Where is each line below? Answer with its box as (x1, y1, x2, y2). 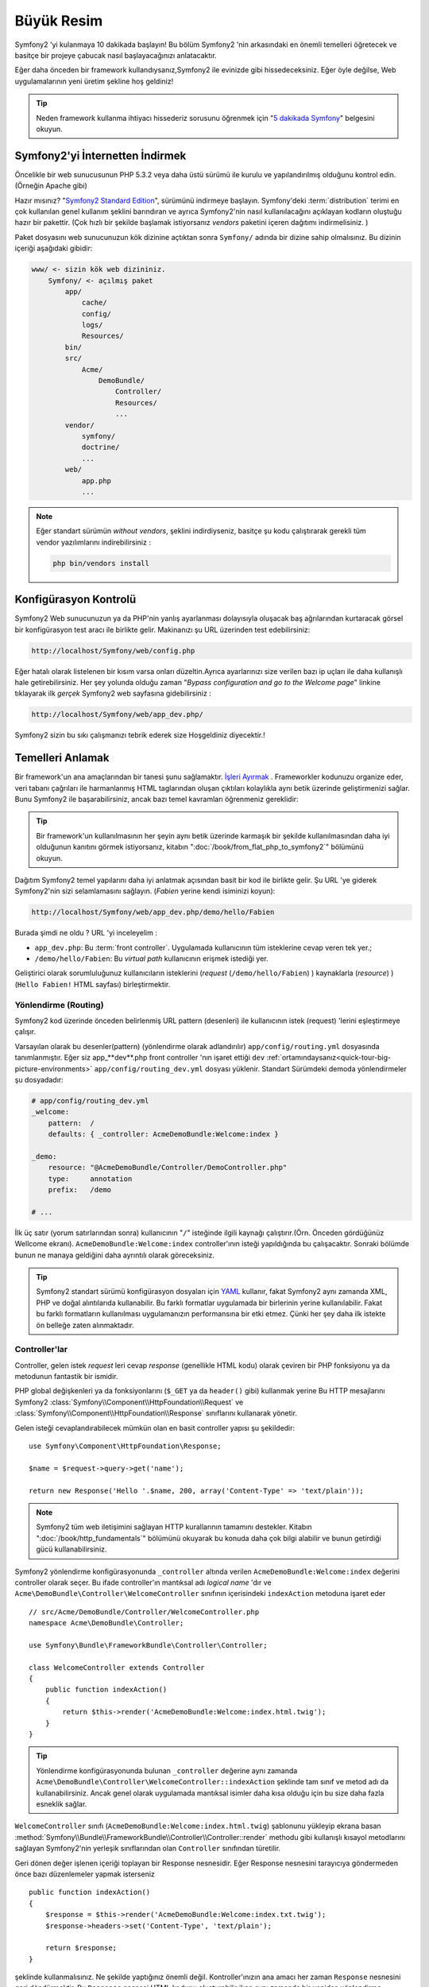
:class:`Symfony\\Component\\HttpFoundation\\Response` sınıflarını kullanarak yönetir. (14, 1408, 298, 1418)
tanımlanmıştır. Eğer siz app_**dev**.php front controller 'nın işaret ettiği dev (14, 1053, 265, 1063)
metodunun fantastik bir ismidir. (14, 1372, 118, 1381)
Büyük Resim (14, 12, 103, 29)
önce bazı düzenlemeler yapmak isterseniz (14, 1869, 155, 1879)
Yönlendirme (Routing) (14, 999, 104, 1010)
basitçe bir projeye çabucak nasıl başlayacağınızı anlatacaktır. (14, 50, 218, 60)
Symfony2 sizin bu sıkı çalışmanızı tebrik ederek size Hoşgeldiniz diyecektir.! (14, 730, 265, 740)
